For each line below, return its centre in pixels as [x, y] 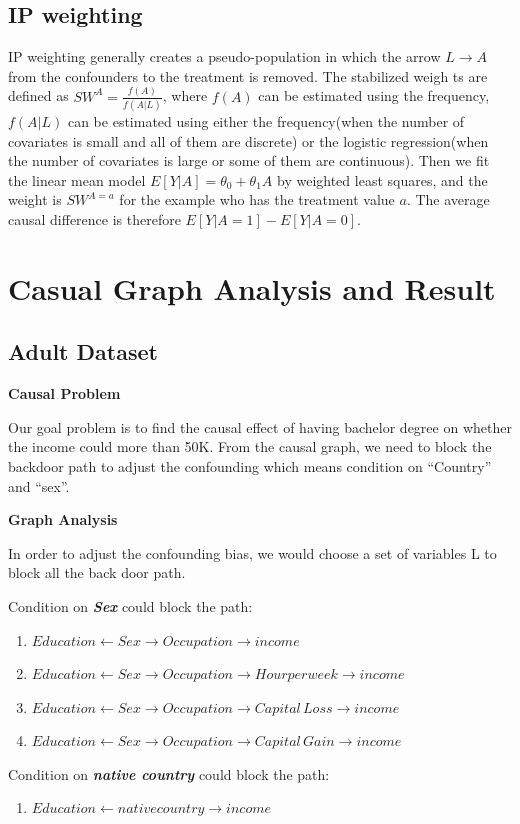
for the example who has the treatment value [257, 199]
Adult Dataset [83, 351]
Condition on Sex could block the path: [130, 605]
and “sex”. [39, 485]
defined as [38, 95]
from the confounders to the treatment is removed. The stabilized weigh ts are [248, 75]
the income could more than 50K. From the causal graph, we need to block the [250, 446]
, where [185, 95]
